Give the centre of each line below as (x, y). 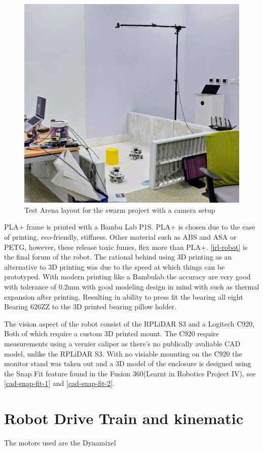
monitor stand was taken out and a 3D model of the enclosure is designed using (128, 363)
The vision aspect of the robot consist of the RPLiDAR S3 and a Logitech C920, (129, 323)
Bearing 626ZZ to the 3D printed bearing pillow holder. (90, 307)
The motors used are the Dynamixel (60, 443)
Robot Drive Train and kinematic (124, 418)
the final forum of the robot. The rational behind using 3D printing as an (118, 257)
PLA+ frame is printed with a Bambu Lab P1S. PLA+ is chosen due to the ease (130, 227)
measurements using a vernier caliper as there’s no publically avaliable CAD (122, 343)
